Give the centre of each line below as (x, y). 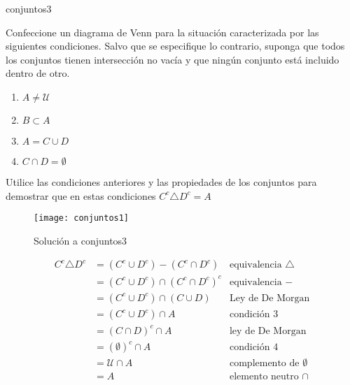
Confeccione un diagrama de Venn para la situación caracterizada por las (162, 32)
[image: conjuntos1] (82, 218)
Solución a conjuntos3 (80, 240)
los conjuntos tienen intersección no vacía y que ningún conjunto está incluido (173, 59)
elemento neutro (264, 377)
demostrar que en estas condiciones (81, 195)
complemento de (264, 364)
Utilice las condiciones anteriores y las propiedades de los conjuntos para (161, 181)
